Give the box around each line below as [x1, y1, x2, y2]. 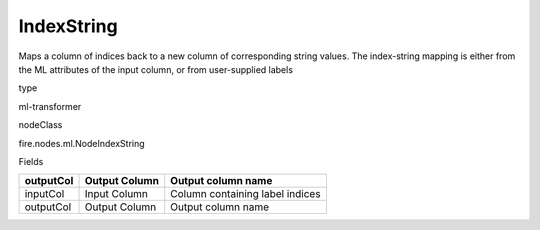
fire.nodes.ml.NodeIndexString [18, 137, 145, 149]
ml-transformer [18, 100, 82, 112]
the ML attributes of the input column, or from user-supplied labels [18, 63, 294, 75]
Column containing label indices [170, 187, 321, 201]
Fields [18, 155, 44, 167]
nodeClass [18, 119, 63, 131]
